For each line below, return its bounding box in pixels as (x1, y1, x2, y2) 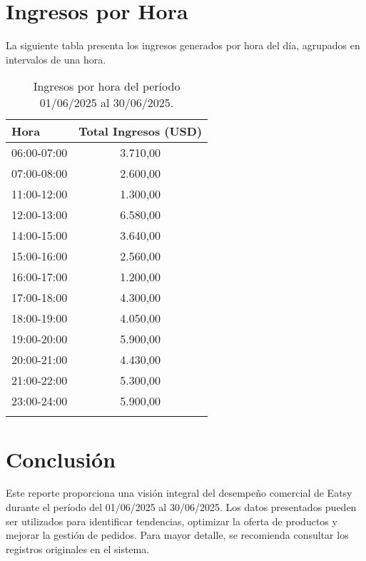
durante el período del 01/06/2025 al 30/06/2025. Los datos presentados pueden (6, 500, 357, 515)
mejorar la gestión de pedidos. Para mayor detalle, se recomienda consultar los (6, 527, 349, 542)
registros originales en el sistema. (6, 541, 150, 556)
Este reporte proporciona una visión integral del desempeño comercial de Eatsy (6, 485, 352, 500)
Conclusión (6, 444, 116, 473)
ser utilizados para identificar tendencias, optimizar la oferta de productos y (6, 513, 337, 528)
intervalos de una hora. (6, 51, 106, 66)
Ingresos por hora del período (33, 78, 181, 95)
